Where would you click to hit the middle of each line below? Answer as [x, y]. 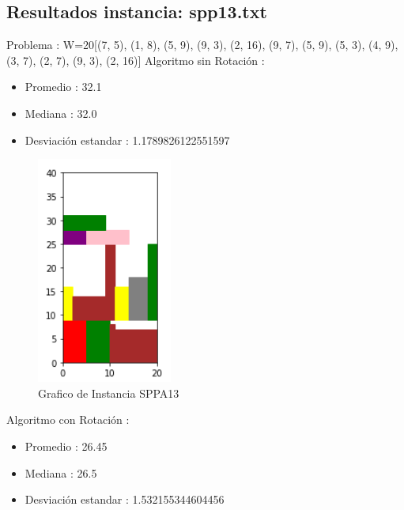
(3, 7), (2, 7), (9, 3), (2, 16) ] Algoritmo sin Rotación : [136, 60]
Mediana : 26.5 [61, 472]
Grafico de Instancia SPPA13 [109, 393]
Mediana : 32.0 [61, 113]
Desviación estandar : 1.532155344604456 [125, 499]
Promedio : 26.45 [66, 446]
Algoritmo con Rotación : [68, 419]
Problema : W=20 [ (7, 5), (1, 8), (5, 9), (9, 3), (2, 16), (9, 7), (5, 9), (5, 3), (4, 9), [202, 45]
